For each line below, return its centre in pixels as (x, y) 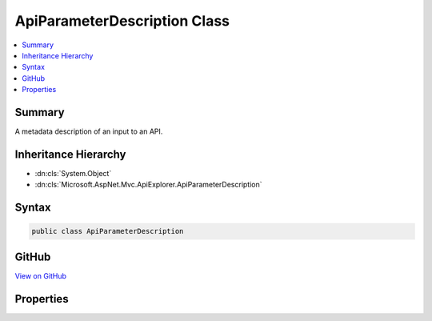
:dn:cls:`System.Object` (73, 173)
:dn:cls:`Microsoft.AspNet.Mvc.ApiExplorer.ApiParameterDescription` (149, 185)
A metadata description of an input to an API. (89, 131)
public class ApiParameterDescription (108, 231)
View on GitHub (41, 275)
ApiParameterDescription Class (122, 21)
